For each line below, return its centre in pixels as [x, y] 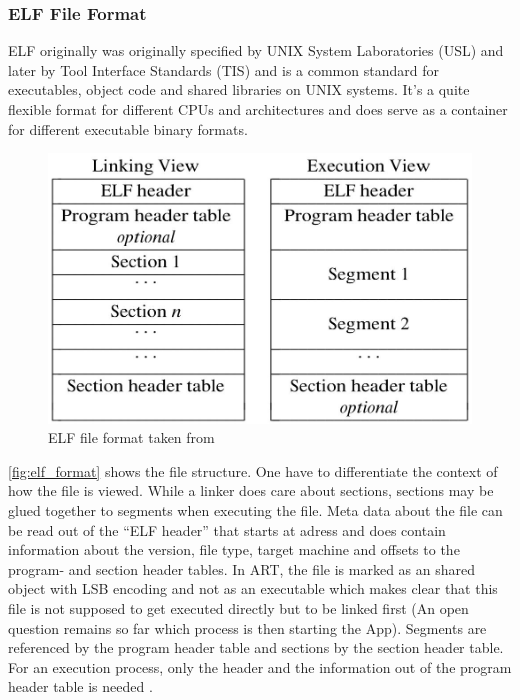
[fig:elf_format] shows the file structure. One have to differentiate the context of [253, 470]
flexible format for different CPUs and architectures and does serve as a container [258, 109]
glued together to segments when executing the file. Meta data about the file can [255, 509]
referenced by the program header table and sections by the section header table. [256, 647]
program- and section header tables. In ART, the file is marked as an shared [242, 568]
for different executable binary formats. [128, 128]
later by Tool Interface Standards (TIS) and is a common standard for [223, 69]
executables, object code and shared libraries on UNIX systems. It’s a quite [239, 89]
